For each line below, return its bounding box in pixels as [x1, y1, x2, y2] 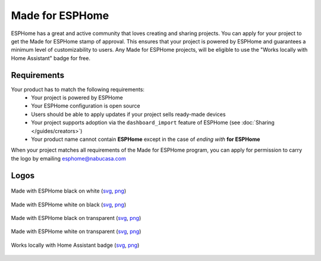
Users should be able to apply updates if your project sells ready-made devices [31, 111, 226, 118]
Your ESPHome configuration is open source [31, 102, 140, 109]
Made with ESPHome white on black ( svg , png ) [11, 201, 127, 208]
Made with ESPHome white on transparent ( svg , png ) [11, 228, 141, 235]
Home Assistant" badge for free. [11, 54, 90, 62]
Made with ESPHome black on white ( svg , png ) [11, 187, 127, 194]
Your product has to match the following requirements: [11, 86, 145, 93]
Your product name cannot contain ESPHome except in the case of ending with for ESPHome [31, 136, 260, 143]
